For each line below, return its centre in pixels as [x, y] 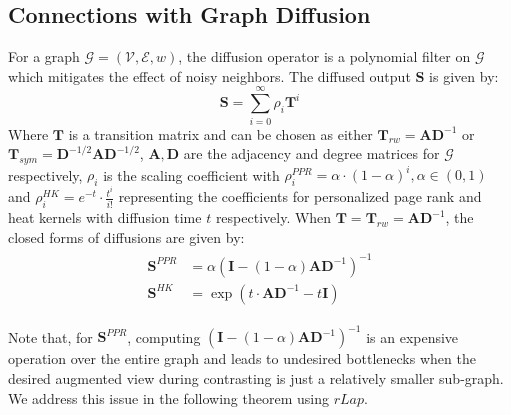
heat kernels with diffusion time [105, 217]
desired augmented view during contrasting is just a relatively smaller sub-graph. [256, 377]
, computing [164, 336]
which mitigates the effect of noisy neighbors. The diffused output [209, 75]
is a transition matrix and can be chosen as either [220, 133]
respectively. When [273, 217]
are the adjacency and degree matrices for [311, 153]
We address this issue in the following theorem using [168, 397]
